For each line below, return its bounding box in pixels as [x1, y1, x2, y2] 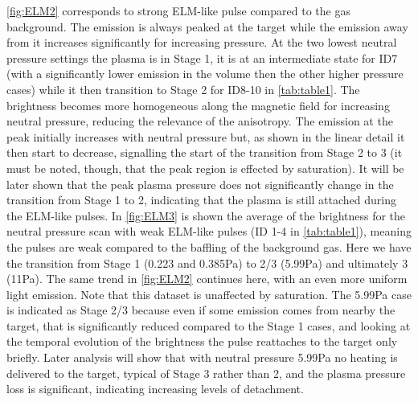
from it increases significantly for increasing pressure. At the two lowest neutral [6, 34, 397, 51]
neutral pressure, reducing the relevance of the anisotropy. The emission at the [6, 113, 393, 129]
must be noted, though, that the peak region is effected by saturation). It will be [6, 159, 404, 176]
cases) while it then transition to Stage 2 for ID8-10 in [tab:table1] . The [6, 80, 360, 97]
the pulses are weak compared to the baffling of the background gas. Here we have [6, 238, 412, 255]
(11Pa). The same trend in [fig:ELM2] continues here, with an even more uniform [6, 270, 408, 287]
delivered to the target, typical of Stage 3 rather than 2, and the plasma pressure [6, 364, 406, 381]
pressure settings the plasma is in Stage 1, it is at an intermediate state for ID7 [6, 49, 398, 66]
